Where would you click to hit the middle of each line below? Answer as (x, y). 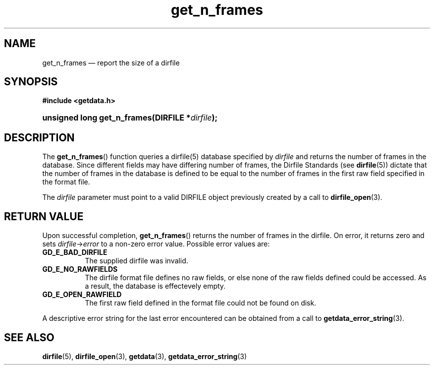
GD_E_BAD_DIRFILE (75, 252)
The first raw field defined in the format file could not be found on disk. (201, 303)
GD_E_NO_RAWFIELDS (80, 269)
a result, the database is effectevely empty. (155, 286)
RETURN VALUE (44, 216)
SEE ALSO (29, 337)
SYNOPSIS (31, 82)
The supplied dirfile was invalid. (136, 261)
